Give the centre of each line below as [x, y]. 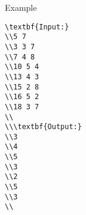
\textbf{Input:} [37, 27]
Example [21, 7]
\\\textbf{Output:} [43, 127]
